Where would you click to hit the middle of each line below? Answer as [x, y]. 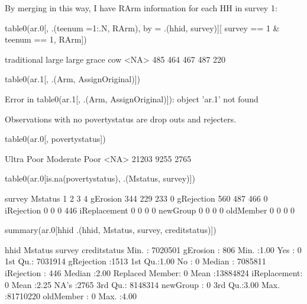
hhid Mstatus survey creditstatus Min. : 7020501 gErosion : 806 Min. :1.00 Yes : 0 [153, 249]
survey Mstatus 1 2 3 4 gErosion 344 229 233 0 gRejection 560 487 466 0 [136, 198]
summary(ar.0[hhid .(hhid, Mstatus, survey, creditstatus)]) [111, 230]
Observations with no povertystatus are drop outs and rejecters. [121, 119]
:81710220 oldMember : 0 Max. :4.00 [71, 296]
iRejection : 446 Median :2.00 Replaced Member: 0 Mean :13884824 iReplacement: [154, 272]
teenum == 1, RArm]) [46, 39]
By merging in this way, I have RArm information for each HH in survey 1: [141, 8]
